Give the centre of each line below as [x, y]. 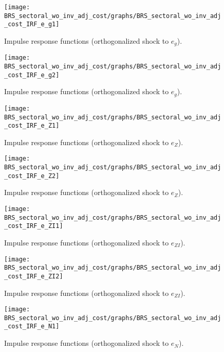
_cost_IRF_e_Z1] [32, 126]
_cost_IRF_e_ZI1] [34, 226]
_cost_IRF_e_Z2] [32, 176]
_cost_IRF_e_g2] [32, 75]
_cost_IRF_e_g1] [32, 24]
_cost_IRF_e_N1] [32, 327]
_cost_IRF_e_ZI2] [34, 276]
